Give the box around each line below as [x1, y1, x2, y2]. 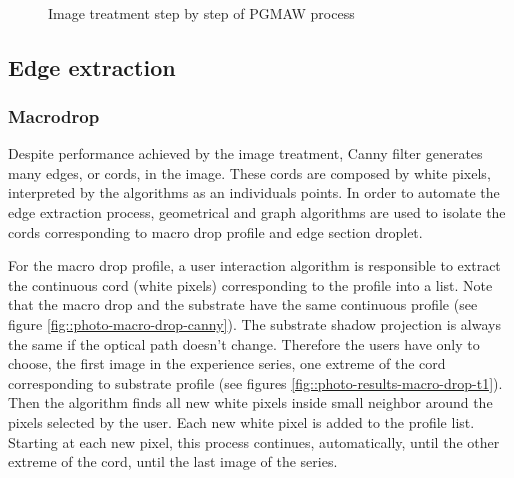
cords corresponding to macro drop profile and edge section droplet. [8, 221, 423, 242]
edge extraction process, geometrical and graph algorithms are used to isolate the [8, 201, 506, 222]
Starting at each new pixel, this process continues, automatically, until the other [8, 431, 500, 452]
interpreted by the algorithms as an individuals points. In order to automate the [8, 182, 500, 203]
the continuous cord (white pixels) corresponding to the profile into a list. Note [8, 274, 493, 295]
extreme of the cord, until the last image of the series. [8, 451, 338, 472]
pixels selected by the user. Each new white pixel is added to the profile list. [8, 411, 475, 432]
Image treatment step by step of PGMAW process [48, 2, 355, 23]
